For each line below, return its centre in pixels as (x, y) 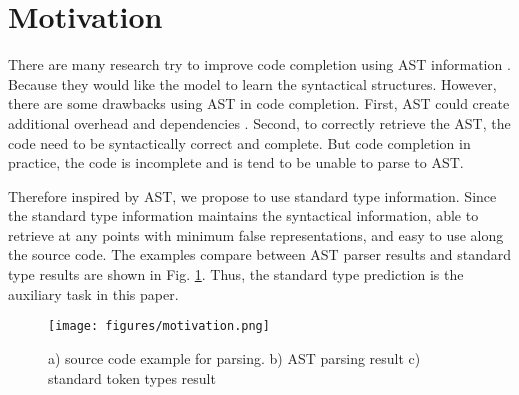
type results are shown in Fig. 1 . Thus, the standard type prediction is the (236, 274)
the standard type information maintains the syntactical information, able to (243, 215)
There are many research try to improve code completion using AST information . (259, 64)
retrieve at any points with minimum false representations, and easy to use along (256, 234)
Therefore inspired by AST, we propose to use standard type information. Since (252, 195)
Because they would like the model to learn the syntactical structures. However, (252, 83)
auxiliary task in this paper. (93, 293)
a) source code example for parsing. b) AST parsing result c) (234, 357)
